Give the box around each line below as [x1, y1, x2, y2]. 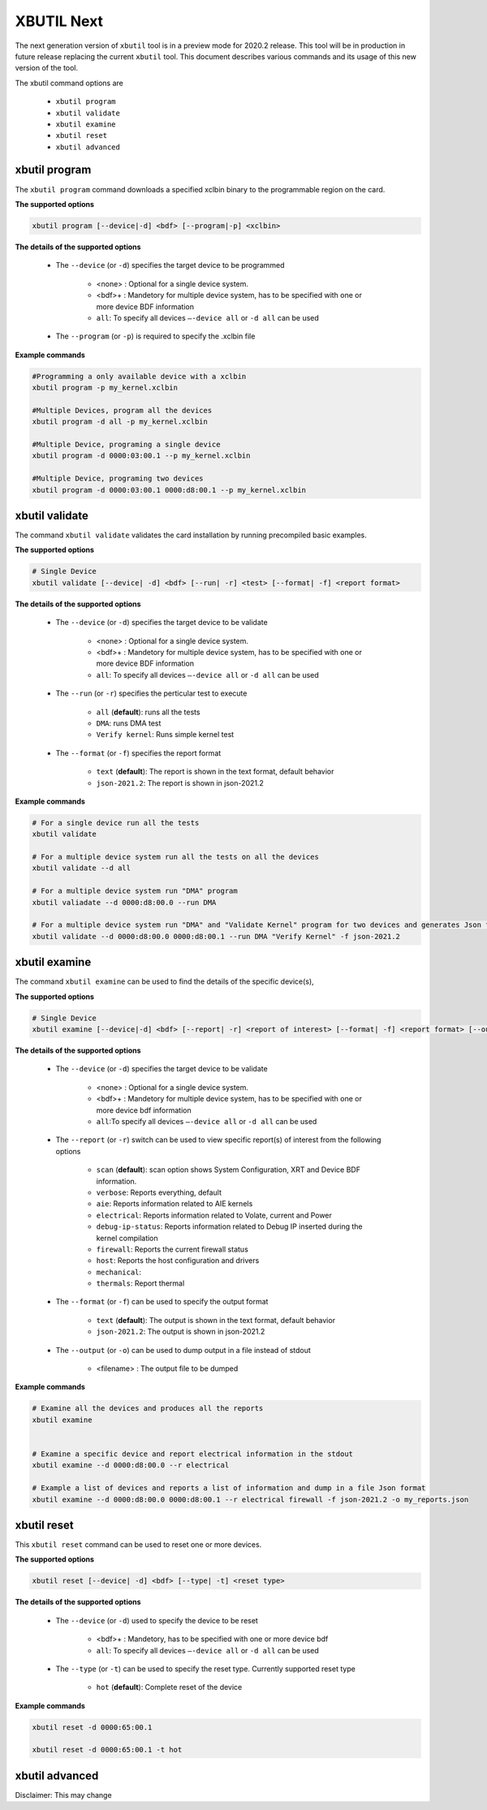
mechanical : [96, 1267, 142, 1277]
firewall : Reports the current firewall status [96, 1244, 249, 1254]
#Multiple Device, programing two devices [32, 474, 204, 483]
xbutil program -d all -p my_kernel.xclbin [32, 417, 209, 426]
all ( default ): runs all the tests [96, 707, 200, 717]
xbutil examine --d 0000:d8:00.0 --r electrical [32, 1461, 230, 1470]
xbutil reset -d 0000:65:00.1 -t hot [32, 1745, 183, 1755]
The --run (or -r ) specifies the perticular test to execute [55, 688, 248, 698]
